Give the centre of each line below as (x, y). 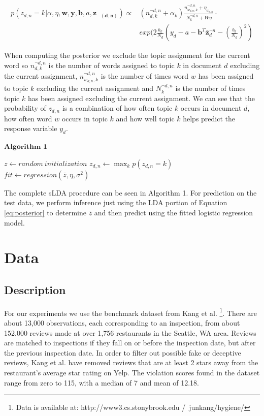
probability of (25, 108)
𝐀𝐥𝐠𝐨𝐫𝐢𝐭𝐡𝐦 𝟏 (26, 147)
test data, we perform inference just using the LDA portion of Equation (116, 202)
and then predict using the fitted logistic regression (174, 212)
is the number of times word (145, 76)
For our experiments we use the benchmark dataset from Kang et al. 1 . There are (131, 312)
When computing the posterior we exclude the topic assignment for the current (127, 55)
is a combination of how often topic (117, 108)
